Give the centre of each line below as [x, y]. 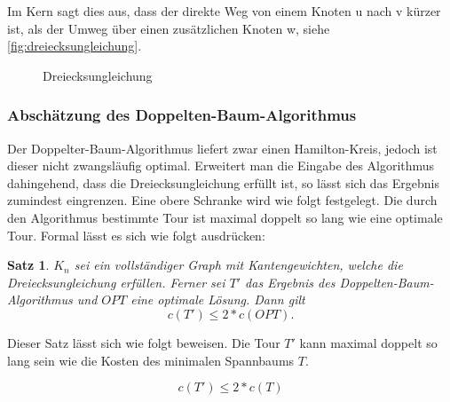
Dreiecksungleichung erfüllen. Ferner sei [116, 282]
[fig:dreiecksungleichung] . [75, 46]
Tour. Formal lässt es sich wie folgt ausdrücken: [136, 235]
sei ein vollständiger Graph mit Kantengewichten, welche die [238, 265]
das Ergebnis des [290, 282]
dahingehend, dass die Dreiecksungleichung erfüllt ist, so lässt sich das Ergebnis [224, 182]
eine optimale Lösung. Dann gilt [218, 300]
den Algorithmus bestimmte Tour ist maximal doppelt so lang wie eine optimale [225, 217]
